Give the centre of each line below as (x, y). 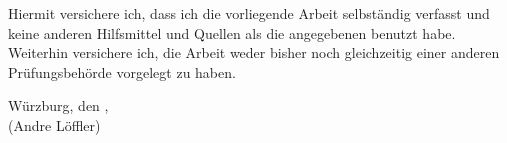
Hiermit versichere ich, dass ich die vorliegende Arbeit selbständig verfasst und (249, 13)
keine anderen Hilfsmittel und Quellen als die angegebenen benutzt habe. (232, 32)
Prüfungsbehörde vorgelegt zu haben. (122, 71)
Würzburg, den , (58, 105)
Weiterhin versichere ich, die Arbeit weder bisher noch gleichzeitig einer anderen (254, 52)
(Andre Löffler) (54, 124)
